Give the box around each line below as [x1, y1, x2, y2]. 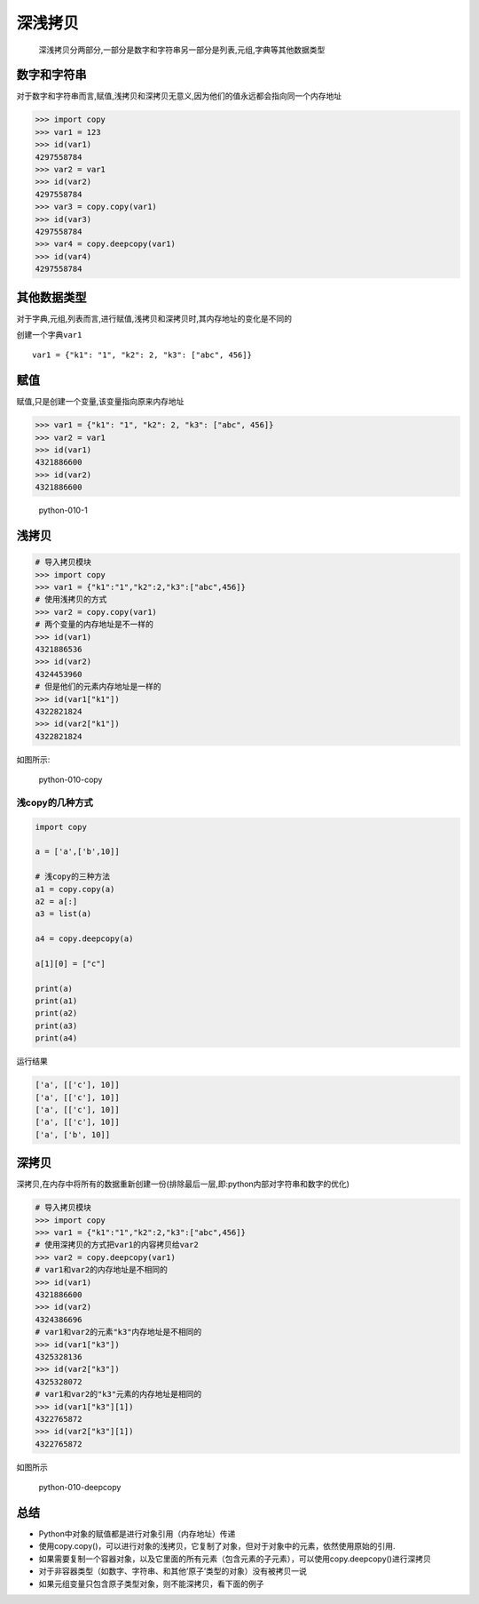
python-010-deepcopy [38, 1482, 122, 1493]
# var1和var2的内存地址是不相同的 [35, 1265, 168, 1275]
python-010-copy [38, 774, 103, 786]
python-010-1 [38, 505, 88, 515]
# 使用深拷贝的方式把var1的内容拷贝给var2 [35, 1240, 199, 1250]
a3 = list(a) [35, 909, 92, 919]
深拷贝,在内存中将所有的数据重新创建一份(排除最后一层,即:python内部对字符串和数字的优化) [16, 1178, 350, 1190]
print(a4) [35, 1033, 78, 1043]
